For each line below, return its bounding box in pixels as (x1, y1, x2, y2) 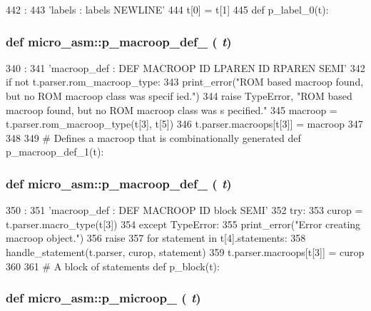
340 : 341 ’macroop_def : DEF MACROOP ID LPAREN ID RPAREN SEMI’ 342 (6, 60, 365, 75)
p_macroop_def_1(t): (6, 144, 104, 159)
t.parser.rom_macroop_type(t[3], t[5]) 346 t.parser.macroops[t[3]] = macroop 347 (6, 116, 363, 131)
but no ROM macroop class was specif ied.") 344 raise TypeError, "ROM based (6, 88, 352, 103)
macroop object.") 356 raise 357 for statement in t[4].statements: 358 (6, 230, 306, 245)
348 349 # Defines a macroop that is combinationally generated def (6, 130, 301, 145)
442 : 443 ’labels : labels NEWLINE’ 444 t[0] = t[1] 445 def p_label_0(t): (6, 2, 329, 16)
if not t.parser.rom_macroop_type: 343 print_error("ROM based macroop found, (6, 74, 364, 89)
